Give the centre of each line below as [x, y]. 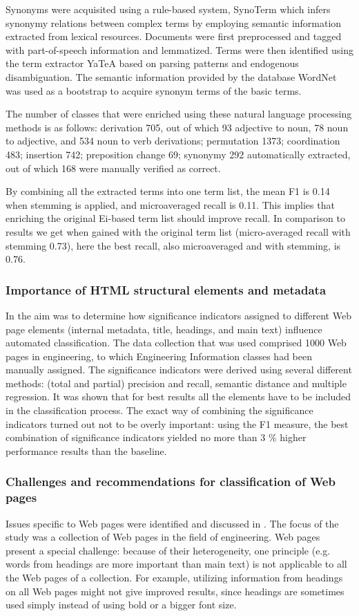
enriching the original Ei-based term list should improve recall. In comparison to [175, 218]
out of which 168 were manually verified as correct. [113, 168]
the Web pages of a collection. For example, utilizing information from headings [174, 577]
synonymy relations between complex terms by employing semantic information [174, 22]
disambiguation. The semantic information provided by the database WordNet [171, 76]
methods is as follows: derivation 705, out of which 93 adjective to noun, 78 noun [177, 127]
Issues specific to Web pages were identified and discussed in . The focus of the [172, 523]
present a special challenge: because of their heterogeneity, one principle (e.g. [168, 550]
